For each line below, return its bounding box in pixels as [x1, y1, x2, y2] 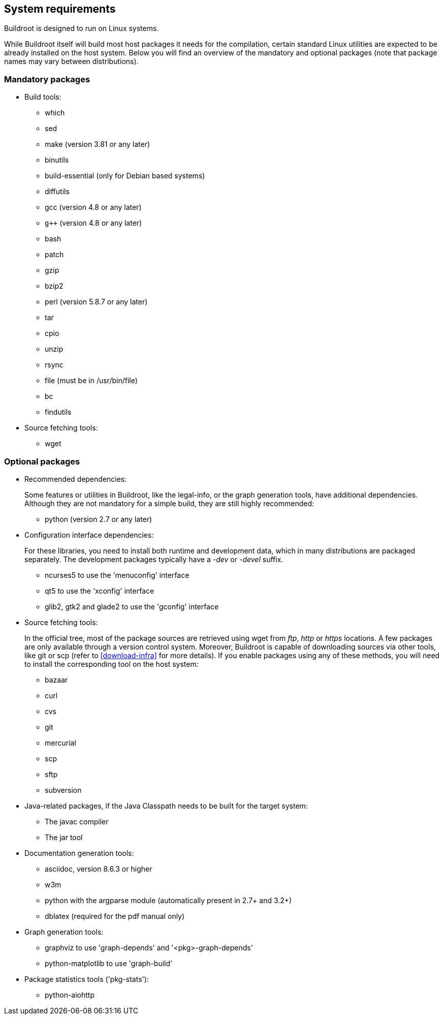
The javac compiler [45, 817, 109, 826]
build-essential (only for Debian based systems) [45, 171, 205, 180]
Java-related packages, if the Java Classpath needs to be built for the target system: [24, 801, 308, 810]
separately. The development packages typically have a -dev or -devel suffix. [24, 554, 283, 564]
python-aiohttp [45, 990, 94, 999]
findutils [45, 408, 72, 417]
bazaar [45, 675, 68, 684]
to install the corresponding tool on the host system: [24, 659, 199, 668]
